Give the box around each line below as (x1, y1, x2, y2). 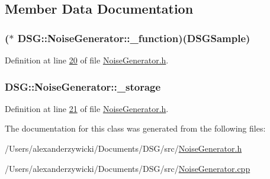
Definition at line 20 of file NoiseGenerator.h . (5, 54, 169, 66)
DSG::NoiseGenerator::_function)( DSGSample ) (17, 30, 250, 45)
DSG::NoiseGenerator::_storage (5, 79, 161, 94)
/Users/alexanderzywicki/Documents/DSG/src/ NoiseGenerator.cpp (5, 162, 250, 174)
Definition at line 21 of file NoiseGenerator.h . (5, 102, 169, 114)
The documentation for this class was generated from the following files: (5, 122, 266, 135)
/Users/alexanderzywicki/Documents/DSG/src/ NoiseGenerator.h (5, 142, 242, 154)
